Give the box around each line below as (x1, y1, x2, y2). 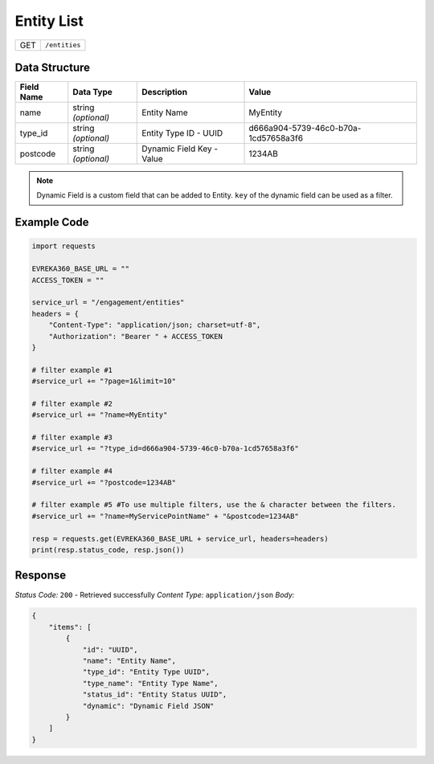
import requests (31, 242, 96, 251)
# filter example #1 (31, 366, 113, 374)
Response (14, 569, 67, 582)
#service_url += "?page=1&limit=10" (31, 377, 177, 386)
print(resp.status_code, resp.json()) (31, 545, 185, 554)
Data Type (72, 87, 113, 98)
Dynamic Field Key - (141, 143, 219, 154)
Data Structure (14, 60, 91, 74)
